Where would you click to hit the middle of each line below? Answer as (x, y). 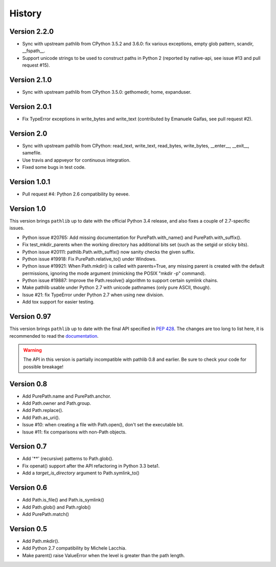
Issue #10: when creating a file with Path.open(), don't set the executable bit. (103, 425)
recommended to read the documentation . (54, 336)
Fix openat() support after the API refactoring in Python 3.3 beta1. (91, 466)
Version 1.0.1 (30, 182)
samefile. (32, 153)
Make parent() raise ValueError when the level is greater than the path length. (103, 555)
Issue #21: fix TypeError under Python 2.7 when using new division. (93, 295)
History (26, 13)
